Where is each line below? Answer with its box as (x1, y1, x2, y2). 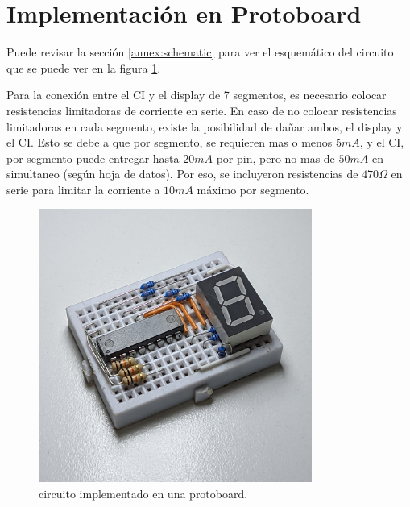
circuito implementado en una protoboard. (39, 484, 248, 501)
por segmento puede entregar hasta (6, 149, 180, 166)
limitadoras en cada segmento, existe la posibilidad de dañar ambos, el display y (6, 118, 403, 135)
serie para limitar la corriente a (6, 181, 160, 197)
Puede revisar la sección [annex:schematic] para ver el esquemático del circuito (6, 44, 394, 60)
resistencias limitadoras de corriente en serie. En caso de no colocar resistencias (6, 102, 397, 118)
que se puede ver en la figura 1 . (6, 59, 161, 76)
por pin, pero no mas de (216, 149, 335, 166)
